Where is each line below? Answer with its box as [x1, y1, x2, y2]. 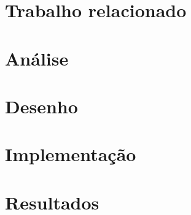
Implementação [5, 141, 136, 167]
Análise [5, 45, 69, 70]
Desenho [5, 93, 78, 118]
